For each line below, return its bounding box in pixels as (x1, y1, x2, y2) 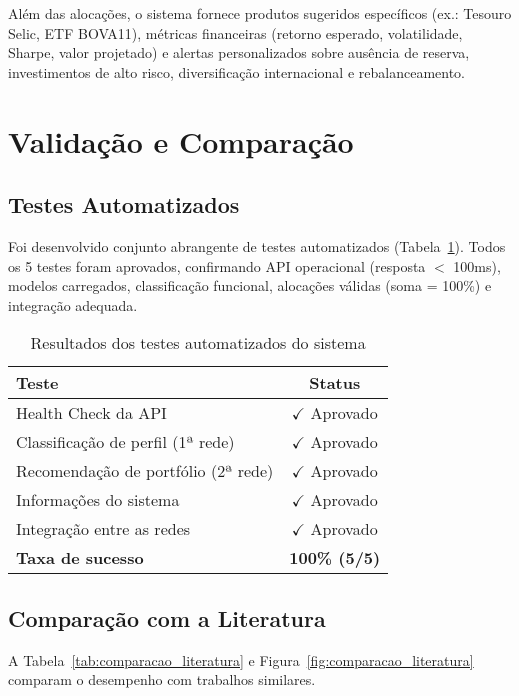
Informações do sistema (16, 488, 180, 512)
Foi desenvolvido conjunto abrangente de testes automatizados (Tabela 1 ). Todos (8, 235, 506, 256)
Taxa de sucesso (16, 546, 144, 570)
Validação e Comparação (8, 120, 354, 161)
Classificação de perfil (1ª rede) (16, 430, 235, 454)
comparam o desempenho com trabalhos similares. (8, 669, 316, 690)
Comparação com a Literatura (8, 602, 326, 633)
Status (309, 371, 361, 395)
